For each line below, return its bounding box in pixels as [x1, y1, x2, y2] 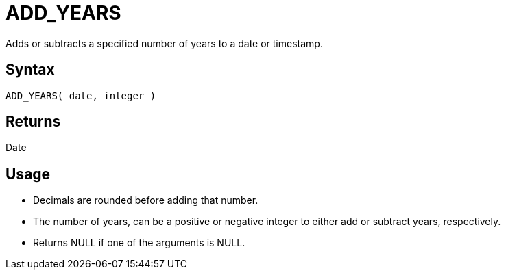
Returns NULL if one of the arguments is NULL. [33, 237, 245, 249]
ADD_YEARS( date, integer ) [5, 90, 156, 101]
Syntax [5, 61, 55, 79]
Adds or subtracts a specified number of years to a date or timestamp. [5, 37, 323, 49]
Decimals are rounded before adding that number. [33, 194, 258, 207]
